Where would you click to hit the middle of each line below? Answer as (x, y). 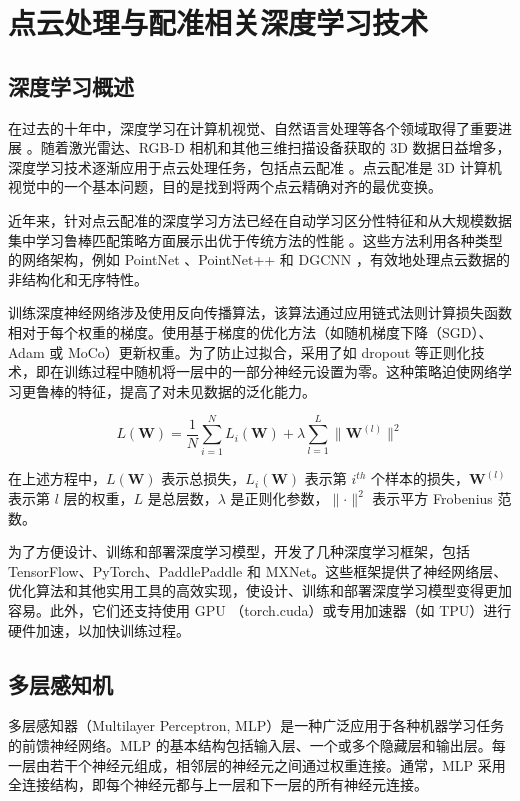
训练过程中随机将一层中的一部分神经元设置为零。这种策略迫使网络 (280, 371)
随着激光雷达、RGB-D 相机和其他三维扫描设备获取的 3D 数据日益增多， (275, 147)
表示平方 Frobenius (432, 498)
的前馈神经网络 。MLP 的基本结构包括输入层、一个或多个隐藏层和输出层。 (250, 744)
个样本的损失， (420, 478)
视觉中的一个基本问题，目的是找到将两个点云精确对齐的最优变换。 (225, 186)
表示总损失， (203, 478)
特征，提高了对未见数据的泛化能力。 (196, 390)
